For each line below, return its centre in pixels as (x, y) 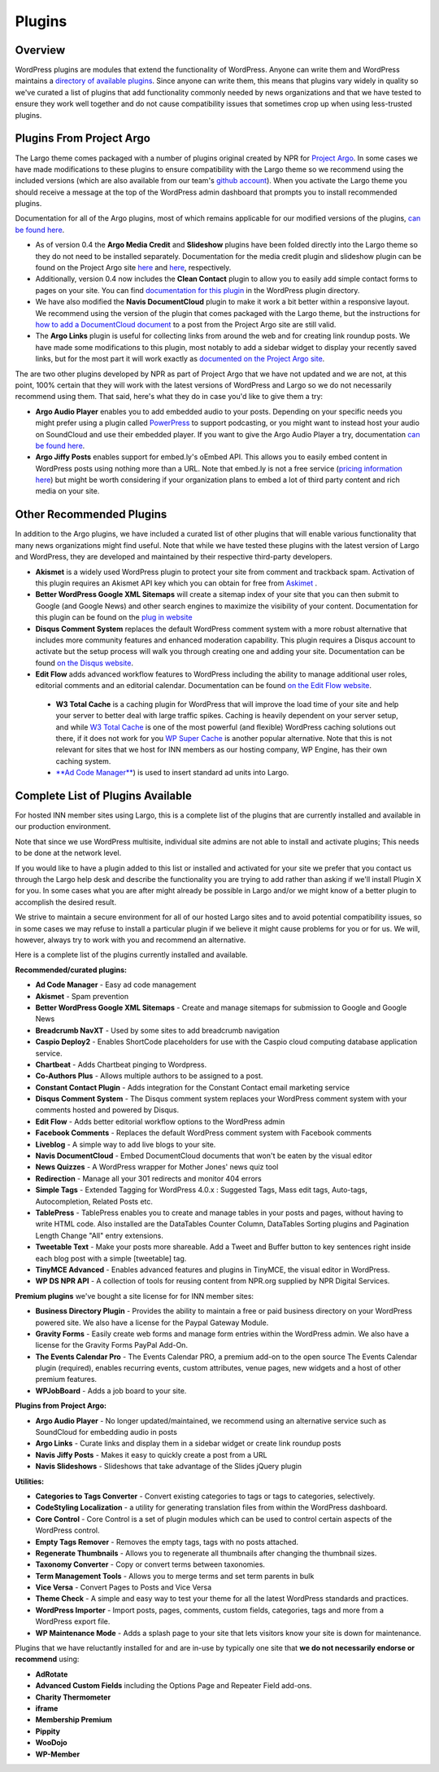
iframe (47, 1708)
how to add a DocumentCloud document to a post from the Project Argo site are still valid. (186, 325)
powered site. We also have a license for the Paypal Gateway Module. (152, 1322)
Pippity (48, 1731)
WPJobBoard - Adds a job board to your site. (111, 1390)
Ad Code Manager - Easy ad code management (116, 985)
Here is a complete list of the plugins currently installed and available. (131, 955)
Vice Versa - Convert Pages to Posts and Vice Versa (124, 1587)
